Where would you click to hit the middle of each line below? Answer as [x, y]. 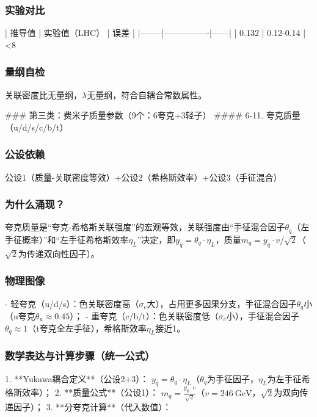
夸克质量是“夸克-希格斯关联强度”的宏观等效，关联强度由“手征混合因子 [145, 227]
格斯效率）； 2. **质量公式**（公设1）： [82, 392]
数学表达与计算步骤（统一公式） [80, 356]
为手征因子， [233, 378]
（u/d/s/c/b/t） [37, 127]
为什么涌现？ [35, 204]
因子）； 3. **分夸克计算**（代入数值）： [92, 407]
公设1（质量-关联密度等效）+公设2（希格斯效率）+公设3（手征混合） [144, 177]
